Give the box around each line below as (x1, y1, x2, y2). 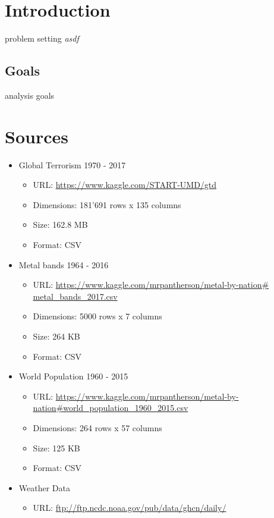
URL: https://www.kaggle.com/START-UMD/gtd (33, 178, 217, 191)
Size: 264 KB (33, 329, 80, 342)
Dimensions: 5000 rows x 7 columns (33, 310, 162, 322)
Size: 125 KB (33, 441, 80, 454)
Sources (5, 124, 68, 148)
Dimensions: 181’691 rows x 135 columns (33, 198, 181, 211)
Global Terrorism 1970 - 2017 (18, 158, 126, 171)
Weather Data (18, 481, 70, 494)
